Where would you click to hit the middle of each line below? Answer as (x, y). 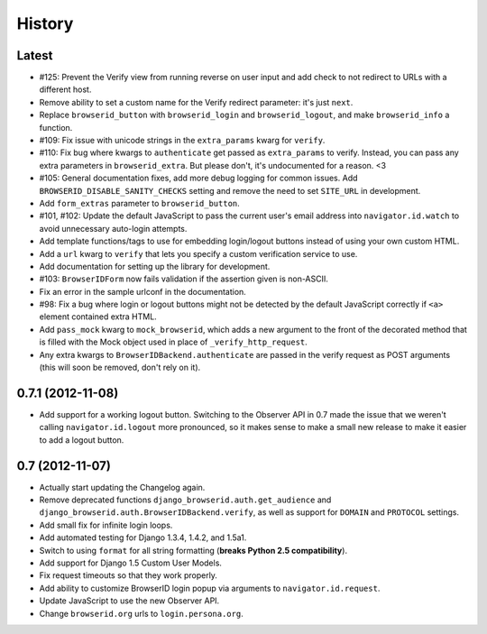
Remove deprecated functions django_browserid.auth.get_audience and (185, 500)
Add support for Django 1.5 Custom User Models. (131, 563)
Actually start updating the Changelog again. (122, 487)
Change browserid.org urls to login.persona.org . (141, 613)
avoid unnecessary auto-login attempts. (113, 228)
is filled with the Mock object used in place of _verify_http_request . (174, 342)
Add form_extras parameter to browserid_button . (140, 203)
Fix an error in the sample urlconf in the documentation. (143, 291)
